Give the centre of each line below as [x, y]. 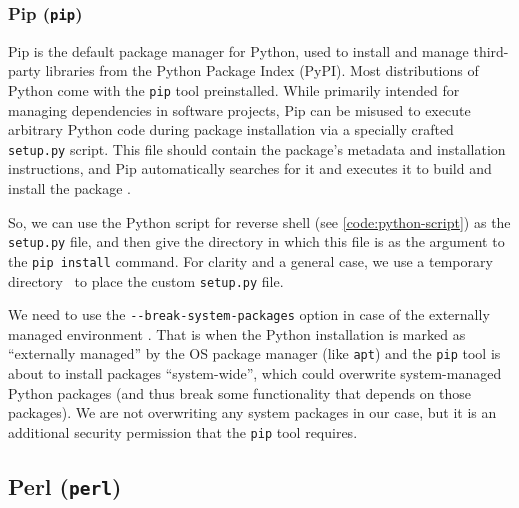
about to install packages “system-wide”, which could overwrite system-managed [255, 373]
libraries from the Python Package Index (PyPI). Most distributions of [262, 70]
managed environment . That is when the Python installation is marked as [237, 333]
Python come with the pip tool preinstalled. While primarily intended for [234, 89]
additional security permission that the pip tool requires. [183, 431]
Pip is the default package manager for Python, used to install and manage [238, 50]
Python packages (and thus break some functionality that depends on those [240, 392]
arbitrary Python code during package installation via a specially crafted [231, 129]
